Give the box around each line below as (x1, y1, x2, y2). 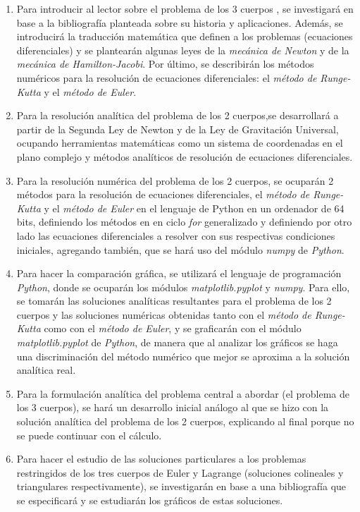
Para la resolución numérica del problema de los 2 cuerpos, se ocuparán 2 (16, 173, 334, 188)
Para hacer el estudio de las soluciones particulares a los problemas (16, 451, 306, 466)
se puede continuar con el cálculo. (16, 427, 162, 442)
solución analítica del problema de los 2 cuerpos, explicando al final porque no (16, 414, 354, 429)
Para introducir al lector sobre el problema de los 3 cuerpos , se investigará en (16, 1, 354, 16)
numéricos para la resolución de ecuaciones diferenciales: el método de (16, 70, 317, 85)
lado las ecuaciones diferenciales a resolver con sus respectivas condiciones (16, 228, 335, 243)
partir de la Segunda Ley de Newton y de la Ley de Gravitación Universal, (16, 121, 339, 136)
